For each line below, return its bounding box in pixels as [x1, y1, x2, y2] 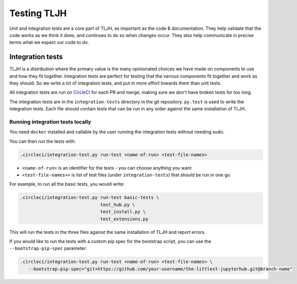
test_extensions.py [100, 216, 149, 222]
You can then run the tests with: [9, 138, 76, 144]
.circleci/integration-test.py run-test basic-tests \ [20, 195, 159, 200]
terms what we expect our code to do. [9, 39, 89, 46]
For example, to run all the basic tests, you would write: [9, 181, 125, 187]
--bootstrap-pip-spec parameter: [9, 246, 87, 252]
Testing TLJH [9, 8, 67, 19]
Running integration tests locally [9, 118, 91, 125]
